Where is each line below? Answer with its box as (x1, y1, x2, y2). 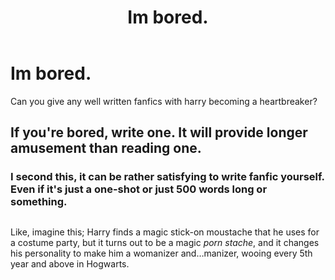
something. (10, 195, 68, 209)
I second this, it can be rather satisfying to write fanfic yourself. (10, 170, 325, 184)
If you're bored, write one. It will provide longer (10, 124, 308, 141)
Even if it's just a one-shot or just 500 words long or (10, 182, 268, 196)
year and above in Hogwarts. (10, 257, 130, 270)
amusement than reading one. (10, 140, 202, 157)
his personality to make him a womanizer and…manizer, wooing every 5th (10, 247, 313, 259)
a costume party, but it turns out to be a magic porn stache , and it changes (10, 236, 320, 248)
